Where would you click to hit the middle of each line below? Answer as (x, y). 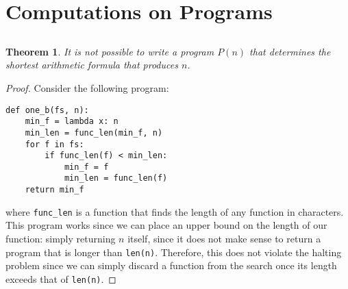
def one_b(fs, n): (47, 110)
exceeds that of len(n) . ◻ (61, 278)
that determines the (290, 51)
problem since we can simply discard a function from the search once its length (171, 265)
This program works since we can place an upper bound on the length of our (166, 225)
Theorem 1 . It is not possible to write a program (110, 51)
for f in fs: (54, 144)
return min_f (54, 190)
